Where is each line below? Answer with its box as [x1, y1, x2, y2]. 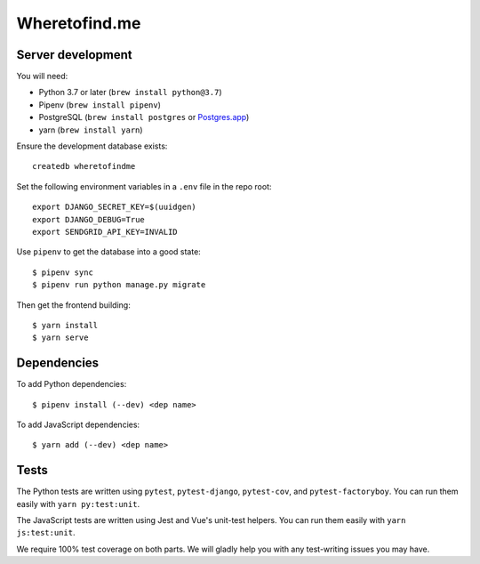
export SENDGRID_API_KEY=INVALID [32, 227, 178, 237]
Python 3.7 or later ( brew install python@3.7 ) [38, 87, 222, 98]
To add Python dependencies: [16, 379, 127, 390]
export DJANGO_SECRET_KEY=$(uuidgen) [32, 202, 197, 213]
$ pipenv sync [32, 267, 93, 278]
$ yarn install [32, 320, 99, 330]
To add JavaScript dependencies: [16, 419, 140, 430]
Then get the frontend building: [16, 299, 131, 310]
